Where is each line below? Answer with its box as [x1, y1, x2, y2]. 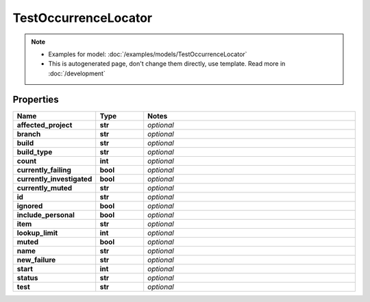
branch [16, 129, 41, 138]
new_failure [16, 255, 56, 264]
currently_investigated [16, 174, 92, 184]
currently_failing [16, 165, 72, 175]
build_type [16, 147, 53, 157]
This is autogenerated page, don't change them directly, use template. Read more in [48, 60, 286, 68]
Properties [12, 93, 59, 105]
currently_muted [16, 183, 73, 192]
